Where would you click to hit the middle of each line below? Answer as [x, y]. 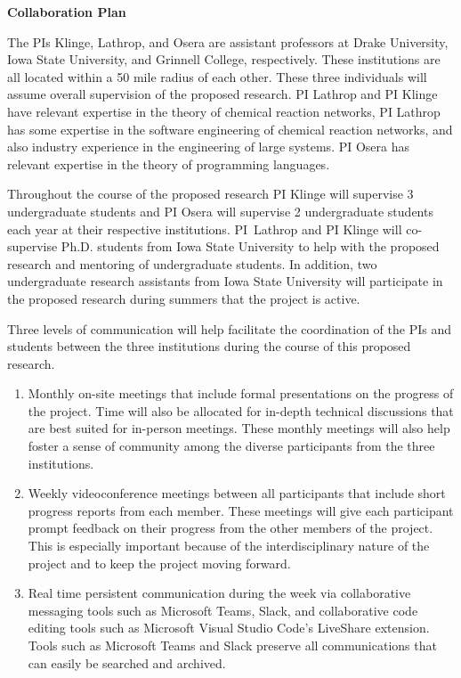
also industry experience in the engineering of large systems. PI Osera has [209, 147]
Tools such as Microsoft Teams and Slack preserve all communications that [232, 645]
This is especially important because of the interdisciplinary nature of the [229, 546]
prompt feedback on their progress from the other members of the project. [230, 528]
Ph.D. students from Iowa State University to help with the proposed [250, 246]
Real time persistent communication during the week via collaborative [219, 593]
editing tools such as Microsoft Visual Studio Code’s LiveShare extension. [229, 628]
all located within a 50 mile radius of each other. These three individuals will [217, 76]
